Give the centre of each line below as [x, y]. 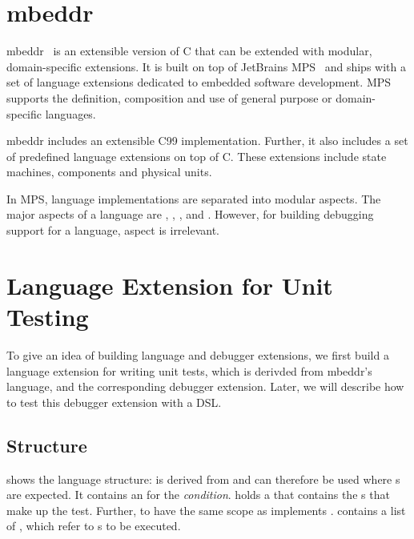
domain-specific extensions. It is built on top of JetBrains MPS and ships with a [206, 66]
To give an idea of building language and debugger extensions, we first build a [198, 354]
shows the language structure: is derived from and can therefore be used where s [203, 479]
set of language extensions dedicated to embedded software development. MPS [199, 82]
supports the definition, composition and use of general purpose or [169, 97]
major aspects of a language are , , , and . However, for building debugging [190, 214]
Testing [48, 317]
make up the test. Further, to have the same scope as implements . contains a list [206, 510]
